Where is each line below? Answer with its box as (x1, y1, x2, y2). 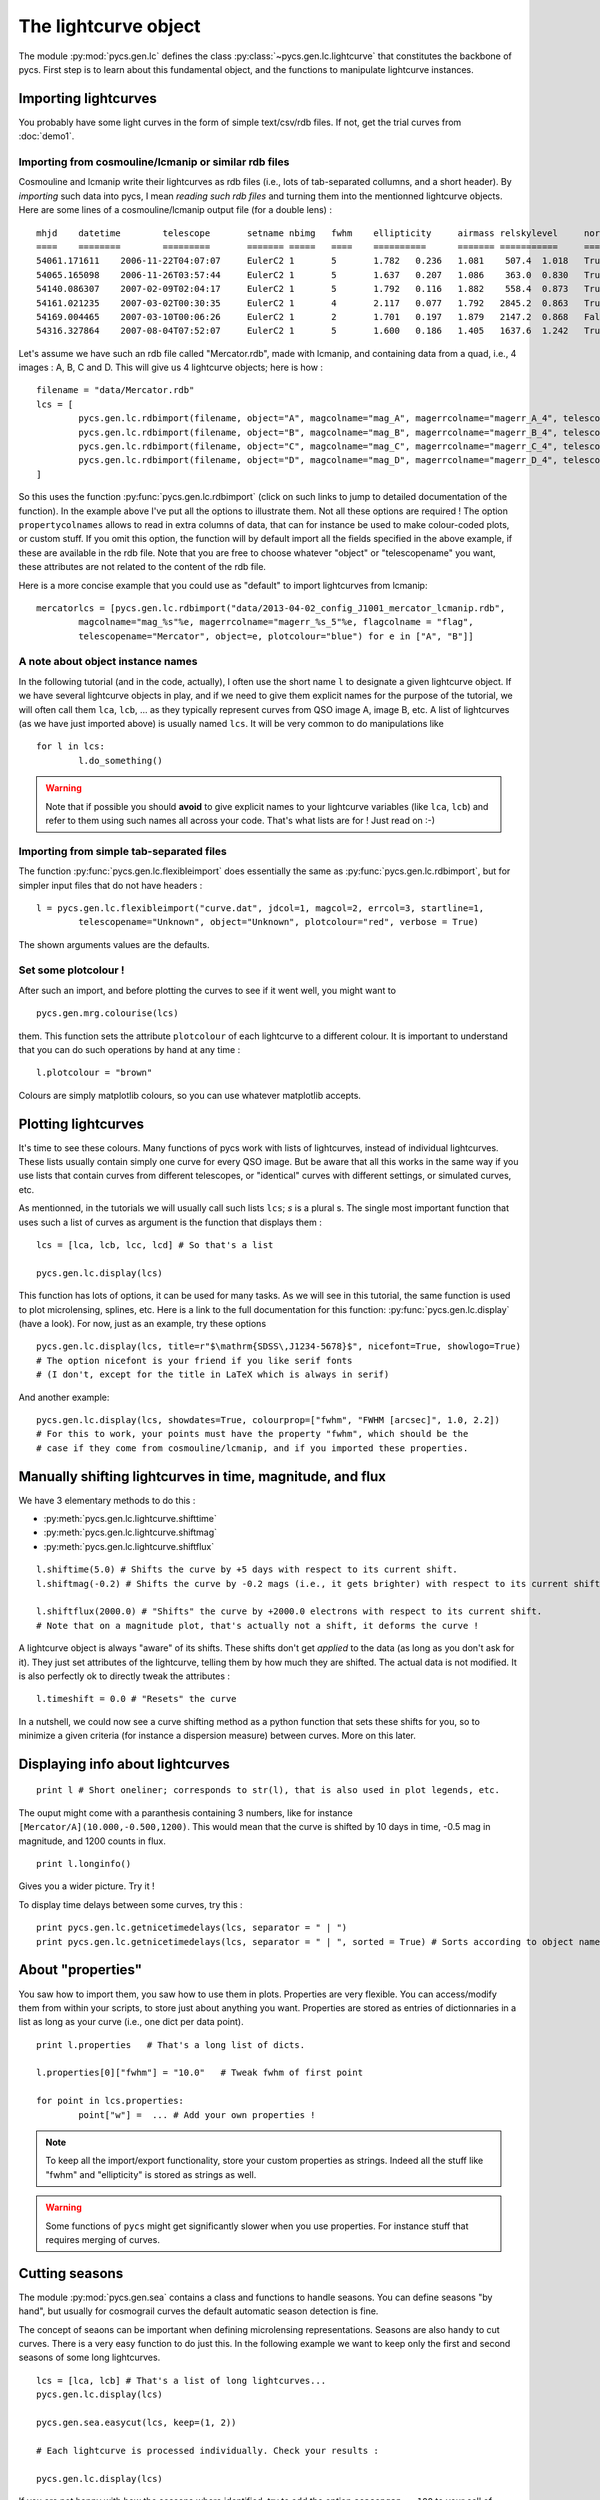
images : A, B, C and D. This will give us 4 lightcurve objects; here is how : (18, 361, 324, 374)
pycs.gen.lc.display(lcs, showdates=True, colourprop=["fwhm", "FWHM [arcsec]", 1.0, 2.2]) (36, 1414, 500, 1425)
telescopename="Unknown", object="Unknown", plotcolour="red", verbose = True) (78, 916, 480, 928)
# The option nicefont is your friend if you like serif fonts (36, 1355, 353, 1366)
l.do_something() (78, 755, 164, 766)
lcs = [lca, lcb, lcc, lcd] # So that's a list (36, 1240, 274, 1251)
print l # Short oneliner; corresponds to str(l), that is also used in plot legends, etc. (36, 1785, 500, 1796)
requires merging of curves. (45, 2233, 160, 2245)
